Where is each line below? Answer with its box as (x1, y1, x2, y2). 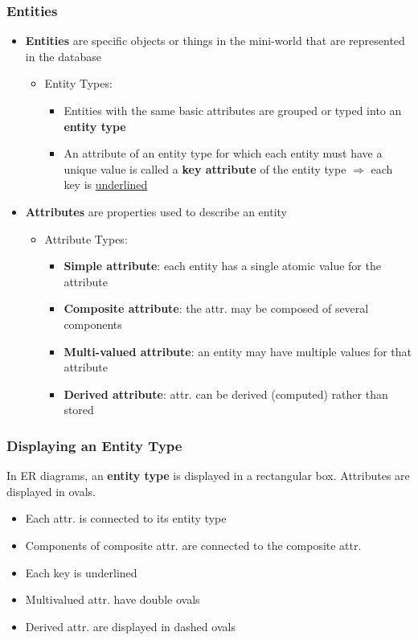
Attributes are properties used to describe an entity (25, 203, 288, 219)
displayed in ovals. (6, 482, 96, 499)
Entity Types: (44, 75, 113, 92)
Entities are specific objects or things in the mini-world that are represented (25, 32, 405, 49)
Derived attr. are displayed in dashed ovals (25, 617, 236, 634)
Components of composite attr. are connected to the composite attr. (25, 536, 362, 553)
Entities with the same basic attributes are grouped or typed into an (64, 102, 402, 118)
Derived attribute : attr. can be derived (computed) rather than (64, 385, 388, 402)
